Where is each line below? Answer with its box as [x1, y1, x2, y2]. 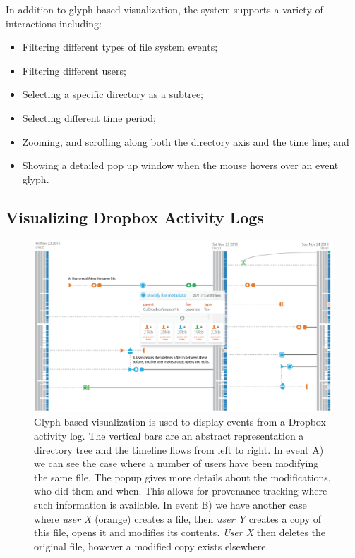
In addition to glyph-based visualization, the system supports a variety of [6, 2, 323, 16]
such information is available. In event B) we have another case [34, 497, 307, 512]
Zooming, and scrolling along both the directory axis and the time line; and [22, 134, 349, 149]
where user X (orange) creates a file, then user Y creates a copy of [34, 511, 322, 526]
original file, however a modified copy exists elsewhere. [34, 538, 269, 553]
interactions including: [6, 15, 102, 30]
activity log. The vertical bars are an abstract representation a [34, 428, 304, 443]
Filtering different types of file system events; [22, 39, 218, 54]
